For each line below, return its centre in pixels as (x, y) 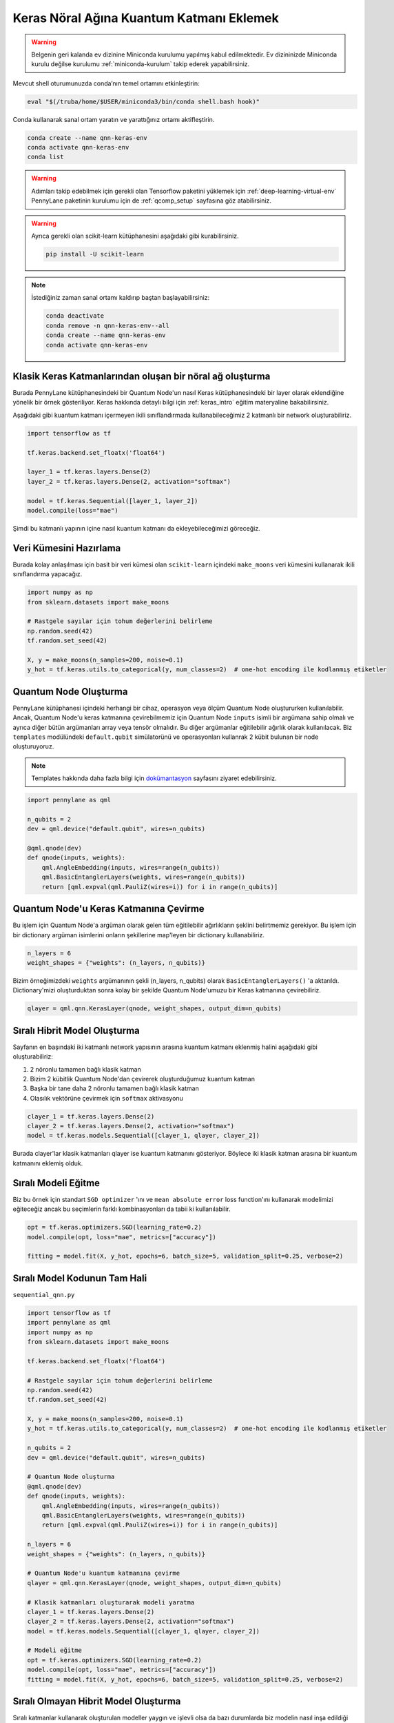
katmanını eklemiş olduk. (48, 1163)
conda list (45, 157)
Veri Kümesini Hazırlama (67, 548)
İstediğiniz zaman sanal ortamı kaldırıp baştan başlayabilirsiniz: (121, 298)
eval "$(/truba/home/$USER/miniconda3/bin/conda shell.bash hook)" (144, 101)
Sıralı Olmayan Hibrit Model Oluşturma (97, 1701)
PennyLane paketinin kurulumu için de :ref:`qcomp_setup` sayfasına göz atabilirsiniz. (152, 201)
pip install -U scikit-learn (95, 254)
